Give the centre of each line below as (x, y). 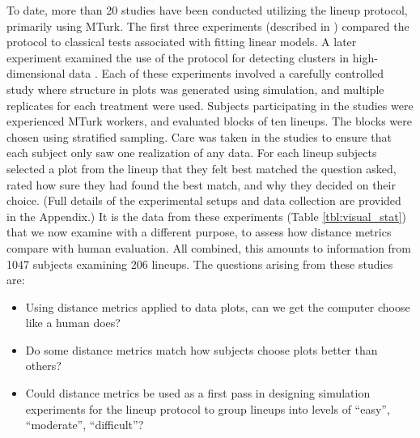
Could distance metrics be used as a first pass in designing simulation (198, 393)
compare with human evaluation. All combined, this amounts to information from (209, 247)
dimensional (36, 73)
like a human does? (73, 323)
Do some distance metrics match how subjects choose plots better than (202, 349)
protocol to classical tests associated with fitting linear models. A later (182, 42)
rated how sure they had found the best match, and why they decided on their (201, 184)
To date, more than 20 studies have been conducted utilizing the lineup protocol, (207, 10)
